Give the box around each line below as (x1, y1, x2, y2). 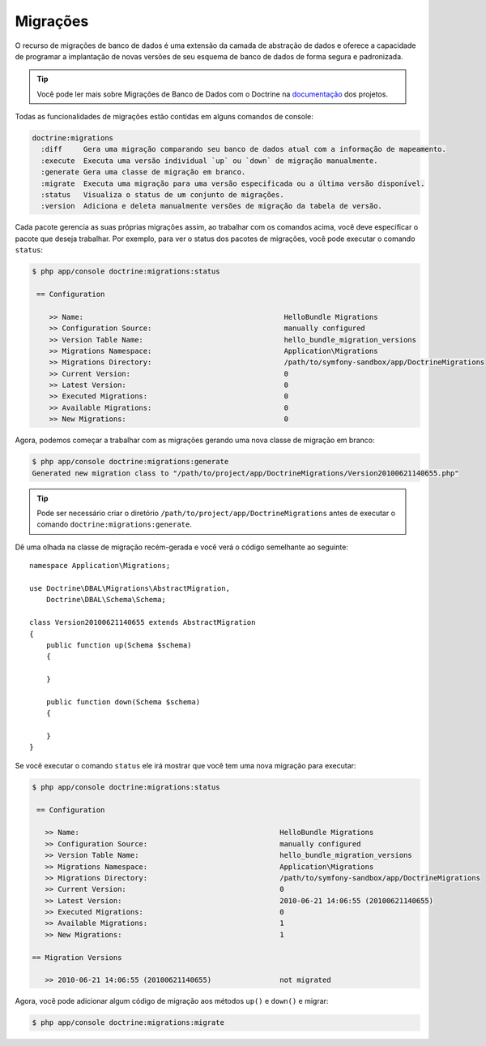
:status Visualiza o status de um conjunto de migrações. (40, 191, 284, 200)
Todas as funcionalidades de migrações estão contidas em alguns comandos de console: (15, 112, 313, 122)
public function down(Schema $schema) (45, 697, 201, 706)
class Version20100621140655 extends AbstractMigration (29, 618, 256, 627)
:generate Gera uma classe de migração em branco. (40, 167, 246, 177)
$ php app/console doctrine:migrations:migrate (32, 1018, 224, 1027)
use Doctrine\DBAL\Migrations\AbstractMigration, (29, 583, 231, 592)
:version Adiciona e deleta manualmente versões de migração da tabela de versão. (40, 201, 382, 211)
